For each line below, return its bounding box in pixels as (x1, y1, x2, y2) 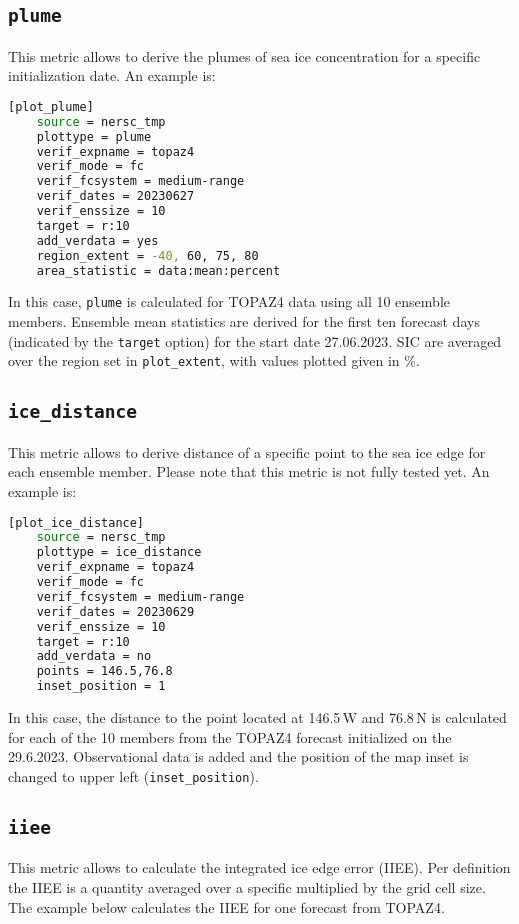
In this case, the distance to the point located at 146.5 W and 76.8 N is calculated (8, 707, 507, 728)
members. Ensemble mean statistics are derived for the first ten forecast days (8, 311, 480, 332)
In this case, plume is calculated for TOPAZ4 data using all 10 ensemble (8, 291, 451, 312)
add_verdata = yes (36, 233, 159, 248)
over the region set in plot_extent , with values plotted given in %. (8, 350, 420, 371)
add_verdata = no (36, 649, 152, 664)
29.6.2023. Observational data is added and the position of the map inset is (8, 746, 469, 767)
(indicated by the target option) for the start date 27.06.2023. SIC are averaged (8, 330, 502, 351)
